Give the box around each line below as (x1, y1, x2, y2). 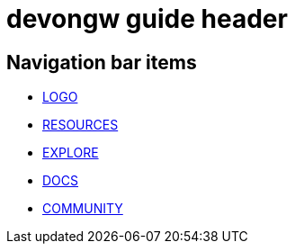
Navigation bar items (6, 50, 197, 74)
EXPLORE (42, 145, 99, 161)
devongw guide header (6, 4, 288, 34)
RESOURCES (42, 117, 119, 133)
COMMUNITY (42, 201, 123, 217)
